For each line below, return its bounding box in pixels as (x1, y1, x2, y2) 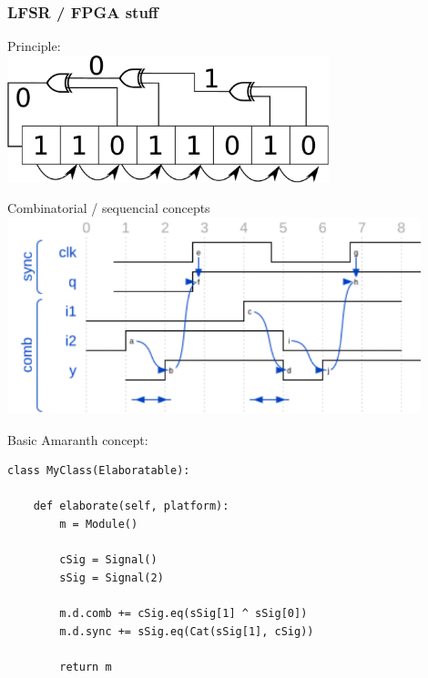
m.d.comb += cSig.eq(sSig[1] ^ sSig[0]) (59, 606, 308, 620)
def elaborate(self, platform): (33, 500, 229, 513)
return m (59, 660, 112, 673)
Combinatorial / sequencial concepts (7, 198, 210, 218)
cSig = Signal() (59, 553, 158, 567)
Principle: (7, 36, 61, 56)
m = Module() (59, 517, 138, 531)
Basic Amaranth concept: (7, 430, 148, 449)
